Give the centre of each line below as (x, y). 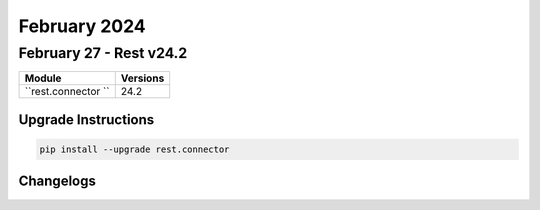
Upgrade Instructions (86, 119)
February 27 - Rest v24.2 (103, 53)
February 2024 (82, 26)
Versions (142, 78)
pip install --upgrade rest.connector (134, 149)
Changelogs (57, 181)
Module (43, 78)
